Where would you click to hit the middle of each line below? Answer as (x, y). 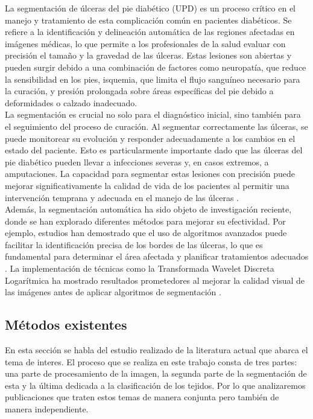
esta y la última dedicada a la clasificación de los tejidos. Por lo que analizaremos (155, 385)
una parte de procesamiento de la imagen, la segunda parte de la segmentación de (156, 373)
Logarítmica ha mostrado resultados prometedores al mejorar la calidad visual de (155, 280)
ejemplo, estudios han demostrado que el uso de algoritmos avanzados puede (146, 233)
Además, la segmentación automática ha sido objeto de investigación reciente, (148, 209)
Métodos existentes (66, 325)
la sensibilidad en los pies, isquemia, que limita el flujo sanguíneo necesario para (153, 79)
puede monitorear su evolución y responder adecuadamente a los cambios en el (150, 138)
